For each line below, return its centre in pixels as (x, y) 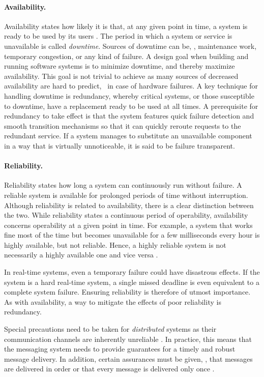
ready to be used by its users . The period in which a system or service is (118, 36)
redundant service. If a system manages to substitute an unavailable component (128, 136)
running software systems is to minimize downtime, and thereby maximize (120, 66)
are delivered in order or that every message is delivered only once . (109, 369)
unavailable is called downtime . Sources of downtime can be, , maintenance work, (130, 46)
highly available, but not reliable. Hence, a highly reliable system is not (115, 244)
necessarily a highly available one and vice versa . (81, 255)
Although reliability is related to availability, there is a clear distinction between (129, 205)
